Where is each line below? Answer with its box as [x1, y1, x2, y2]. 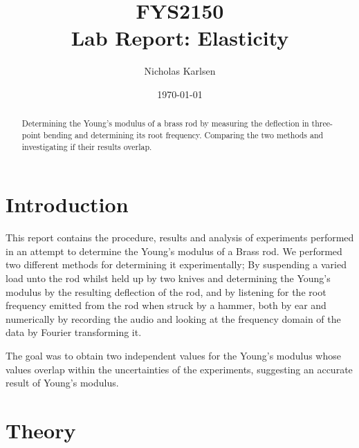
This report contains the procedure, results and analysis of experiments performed [6, 230, 354, 245]
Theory [6, 416, 76, 444]
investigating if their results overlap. [21, 140, 152, 152]
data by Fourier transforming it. [6, 325, 142, 339]
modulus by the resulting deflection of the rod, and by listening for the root [6, 284, 326, 299]
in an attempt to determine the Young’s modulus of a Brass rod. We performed [6, 243, 342, 258]
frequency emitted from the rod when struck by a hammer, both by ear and [6, 298, 326, 312]
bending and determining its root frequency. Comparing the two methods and [43, 129, 324, 140]
